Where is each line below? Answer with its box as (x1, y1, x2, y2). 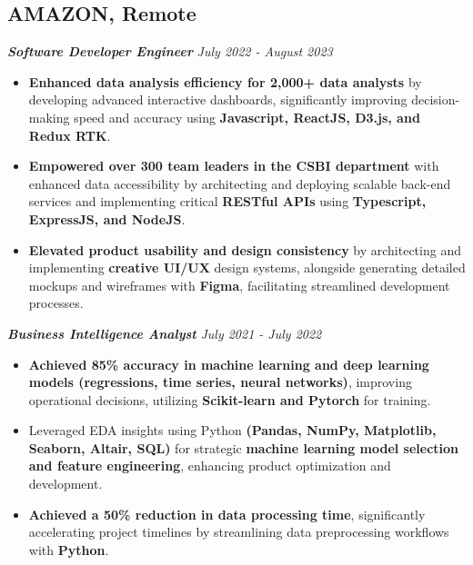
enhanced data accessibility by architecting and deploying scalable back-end (28, 173, 451, 193)
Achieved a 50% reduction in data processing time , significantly (28, 504, 426, 523)
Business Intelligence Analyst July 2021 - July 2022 (7, 323, 322, 342)
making (28, 107, 70, 126)
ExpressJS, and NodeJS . (28, 209, 186, 228)
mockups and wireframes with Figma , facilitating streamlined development (28, 275, 450, 294)
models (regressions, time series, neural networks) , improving (28, 372, 412, 392)
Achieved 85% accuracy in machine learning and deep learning (28, 354, 429, 373)
